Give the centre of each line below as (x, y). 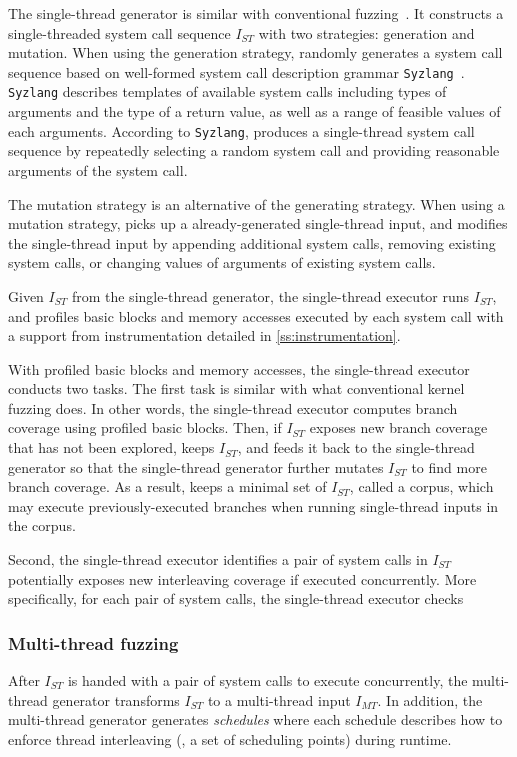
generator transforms (116, 699)
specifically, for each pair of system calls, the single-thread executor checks (236, 598)
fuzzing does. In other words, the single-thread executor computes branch (233, 407)
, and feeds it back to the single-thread (356, 447)
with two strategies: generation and (366, 32)
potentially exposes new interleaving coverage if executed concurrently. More (242, 578)
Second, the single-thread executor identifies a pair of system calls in (218, 559)
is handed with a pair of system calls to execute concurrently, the (267, 680)
